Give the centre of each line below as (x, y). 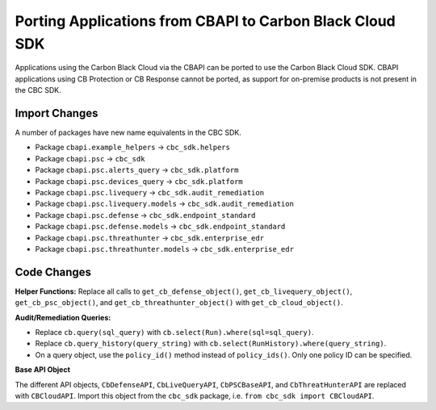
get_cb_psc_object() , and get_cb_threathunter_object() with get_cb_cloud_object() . (179, 303)
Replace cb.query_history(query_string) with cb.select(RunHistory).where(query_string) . (211, 344)
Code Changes (53, 272)
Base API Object (42, 370)
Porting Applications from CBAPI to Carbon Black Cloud (205, 21)
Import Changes (57, 113)
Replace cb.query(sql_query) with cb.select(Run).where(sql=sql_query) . (174, 333)
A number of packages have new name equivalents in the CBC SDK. (128, 132)
